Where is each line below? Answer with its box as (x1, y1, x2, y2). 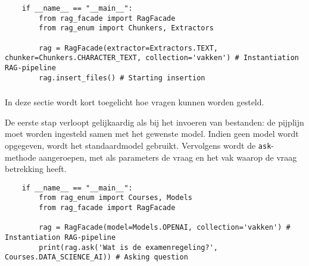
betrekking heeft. (5, 162, 67, 175)
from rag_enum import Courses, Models (39, 193, 192, 202)
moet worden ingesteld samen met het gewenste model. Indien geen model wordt (5, 127, 299, 140)
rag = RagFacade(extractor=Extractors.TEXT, (39, 43, 218, 52)
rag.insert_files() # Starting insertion (39, 73, 205, 82)
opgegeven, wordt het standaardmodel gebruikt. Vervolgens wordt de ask (5, 139, 271, 151)
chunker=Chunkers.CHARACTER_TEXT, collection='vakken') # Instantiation (5, 54, 299, 62)
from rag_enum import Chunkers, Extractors (39, 24, 214, 33)
